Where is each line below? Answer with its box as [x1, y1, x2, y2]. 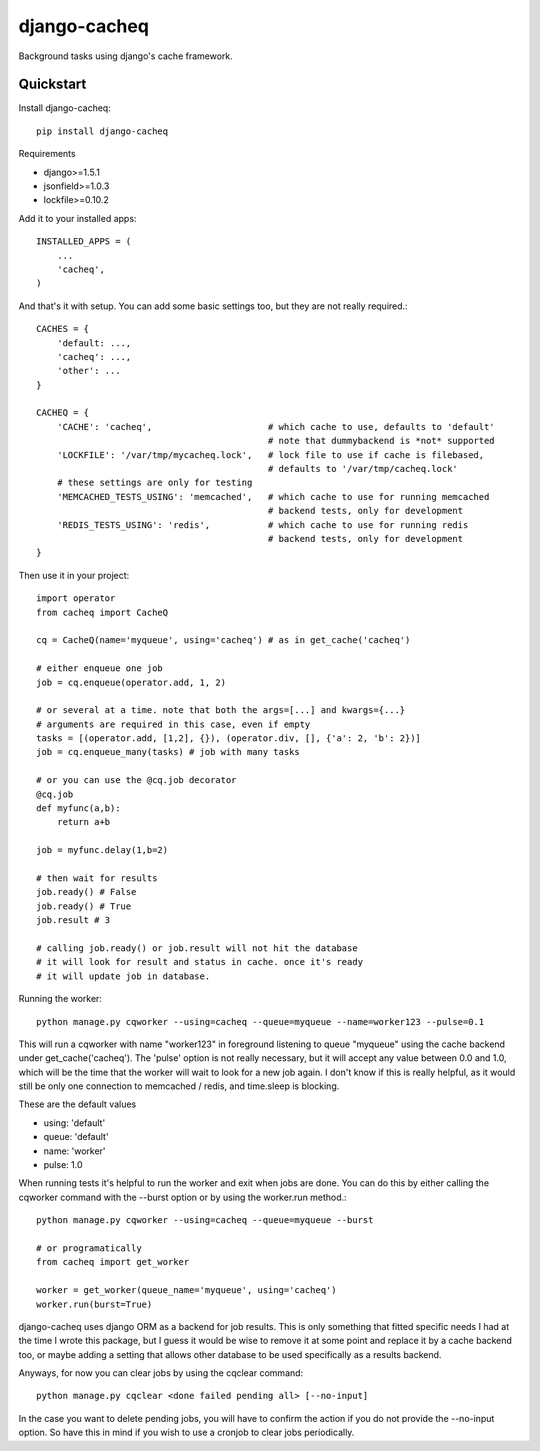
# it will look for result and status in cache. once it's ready [36, 956, 364, 968]
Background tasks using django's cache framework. [18, 50, 234, 62]
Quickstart [18, 76, 87, 93]
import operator [36, 593, 116, 604]
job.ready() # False [36, 886, 137, 898]
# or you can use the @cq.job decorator [36, 775, 237, 786]
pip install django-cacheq [36, 125, 169, 137]
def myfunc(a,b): [36, 803, 121, 814]
